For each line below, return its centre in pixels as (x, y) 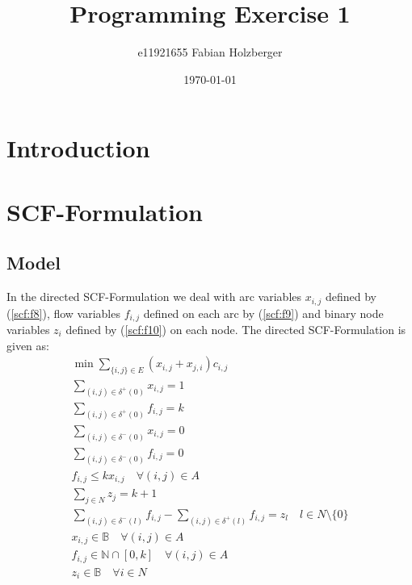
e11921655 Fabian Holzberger (210, 52)
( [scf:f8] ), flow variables (63, 313)
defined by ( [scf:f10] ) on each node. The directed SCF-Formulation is (236, 329)
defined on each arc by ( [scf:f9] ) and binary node (263, 313)
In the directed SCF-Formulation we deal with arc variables (154, 297)
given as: (28, 345)
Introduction (78, 148)
